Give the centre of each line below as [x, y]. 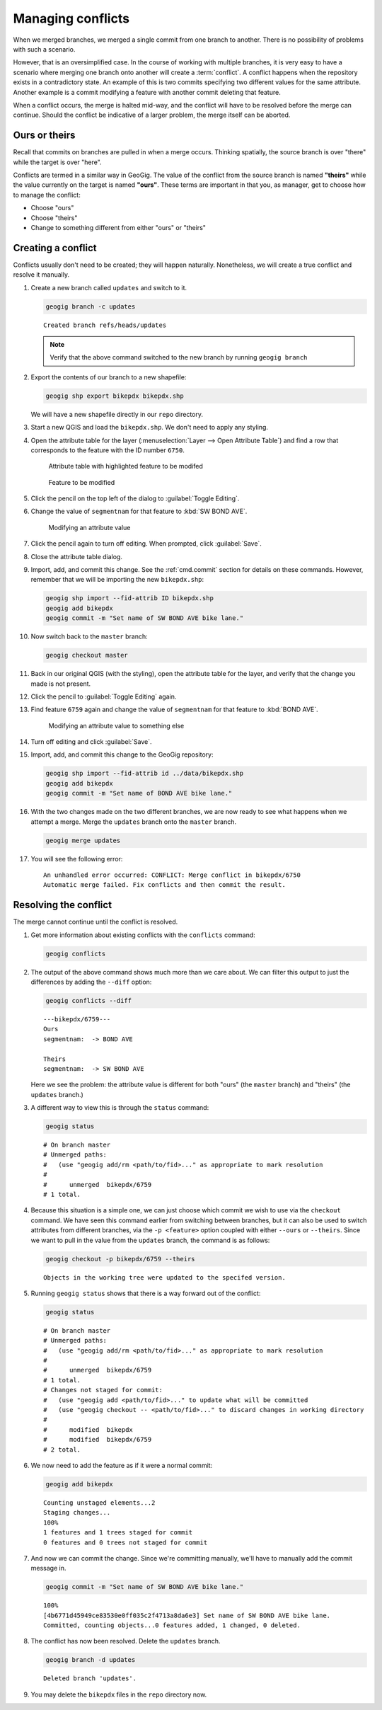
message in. [48, 1568]
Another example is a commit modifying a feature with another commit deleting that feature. [147, 92]
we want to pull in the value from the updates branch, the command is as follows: [150, 1240]
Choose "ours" [52, 208]
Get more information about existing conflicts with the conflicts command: [143, 935]
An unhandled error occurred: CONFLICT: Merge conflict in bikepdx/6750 [172, 875]
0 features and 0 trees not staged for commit [126, 1542]
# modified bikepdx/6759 [98, 1440]
